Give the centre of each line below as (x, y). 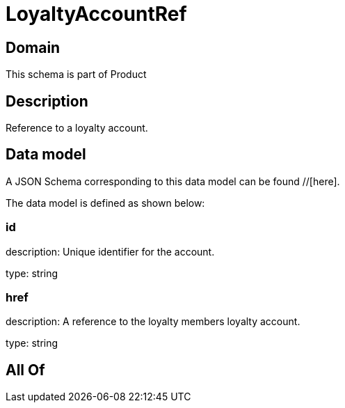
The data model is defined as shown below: (105, 203)
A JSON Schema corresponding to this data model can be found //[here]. (173, 181)
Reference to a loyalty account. (77, 128)
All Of (25, 370)
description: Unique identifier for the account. (110, 251)
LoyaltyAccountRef (96, 14)
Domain (33, 47)
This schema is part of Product (76, 74)
